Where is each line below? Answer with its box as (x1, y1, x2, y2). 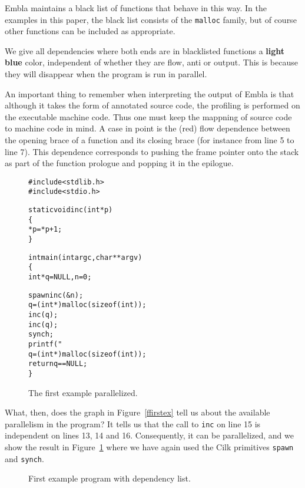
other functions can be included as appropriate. (5, 25, 175, 37)
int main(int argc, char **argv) (28, 253, 142, 262)
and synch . (5, 452, 44, 464)
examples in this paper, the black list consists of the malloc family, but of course (5, 13, 297, 25)
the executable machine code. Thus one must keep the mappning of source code (5, 110, 292, 123)
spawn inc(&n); (28, 291, 84, 299)
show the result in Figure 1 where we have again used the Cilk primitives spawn (5, 441, 294, 453)
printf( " (28, 339, 62, 348)
